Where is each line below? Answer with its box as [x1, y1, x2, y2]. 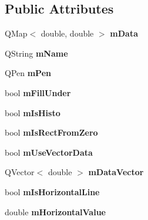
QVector [5, 166, 35, 178]
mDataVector [88, 166, 144, 178]
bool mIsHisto [5, 106, 60, 119]
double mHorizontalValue [5, 205, 106, 218]
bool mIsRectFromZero [5, 126, 98, 139]
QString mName [5, 47, 68, 59]
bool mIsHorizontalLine [5, 185, 100, 198]
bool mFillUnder [5, 86, 71, 98]
